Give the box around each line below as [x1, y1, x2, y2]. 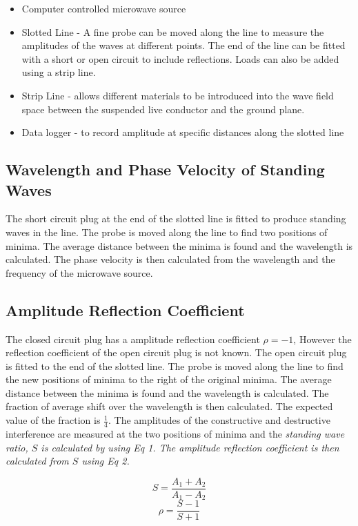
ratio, [6, 440, 28, 454]
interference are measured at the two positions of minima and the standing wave [6, 426, 345, 440]
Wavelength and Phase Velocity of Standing [6, 159, 325, 180]
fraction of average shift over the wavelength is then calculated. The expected [6, 399, 333, 413]
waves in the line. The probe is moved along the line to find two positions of [6, 224, 328, 239]
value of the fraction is [6, 413, 101, 427]
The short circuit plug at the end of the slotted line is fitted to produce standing [6, 211, 346, 226]
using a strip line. [21, 65, 96, 79]
